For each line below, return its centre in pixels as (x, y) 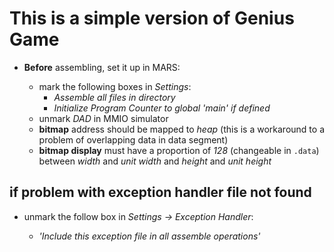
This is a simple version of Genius (152, 18)
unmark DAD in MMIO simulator (103, 118)
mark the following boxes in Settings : (115, 86)
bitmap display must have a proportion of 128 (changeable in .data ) (179, 150)
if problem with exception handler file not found (160, 192)
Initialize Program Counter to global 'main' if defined (162, 108)
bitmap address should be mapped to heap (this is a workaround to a (181, 129)
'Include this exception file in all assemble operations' (149, 236)
